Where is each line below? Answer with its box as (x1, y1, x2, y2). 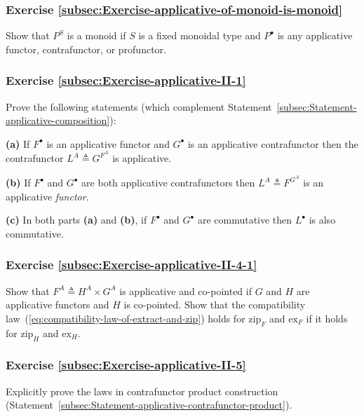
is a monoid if (67, 28, 126, 43)
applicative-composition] (6, 113, 110, 128)
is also (309, 212, 336, 227)
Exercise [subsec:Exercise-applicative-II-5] (6, 356, 246, 374)
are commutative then (197, 212, 292, 227)
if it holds (306, 310, 348, 325)
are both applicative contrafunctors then (81, 175, 255, 190)
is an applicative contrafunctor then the (187, 136, 358, 151)
